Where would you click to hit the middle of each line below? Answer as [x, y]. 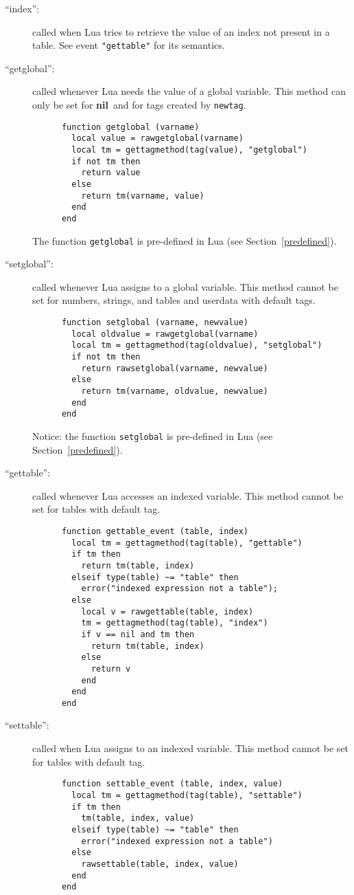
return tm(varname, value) [143, 196]
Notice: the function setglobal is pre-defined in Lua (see [153, 435]
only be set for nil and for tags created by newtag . [139, 105]
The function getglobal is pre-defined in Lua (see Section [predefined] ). [185, 240]
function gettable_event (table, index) [155, 531]
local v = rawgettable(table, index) [167, 611]
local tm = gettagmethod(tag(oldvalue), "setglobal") [197, 345]
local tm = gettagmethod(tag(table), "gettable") [187, 543]
